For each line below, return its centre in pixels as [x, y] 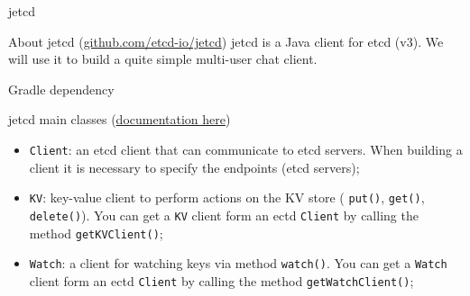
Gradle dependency [61, 89]
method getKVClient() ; [96, 233]
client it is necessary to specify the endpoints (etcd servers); [194, 167]
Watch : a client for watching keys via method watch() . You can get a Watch [238, 263]
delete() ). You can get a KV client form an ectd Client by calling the [224, 215]
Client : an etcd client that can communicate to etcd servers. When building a [246, 149]
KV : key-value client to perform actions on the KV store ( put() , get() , [227, 197]
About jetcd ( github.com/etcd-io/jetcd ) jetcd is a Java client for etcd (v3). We [226, 41]
